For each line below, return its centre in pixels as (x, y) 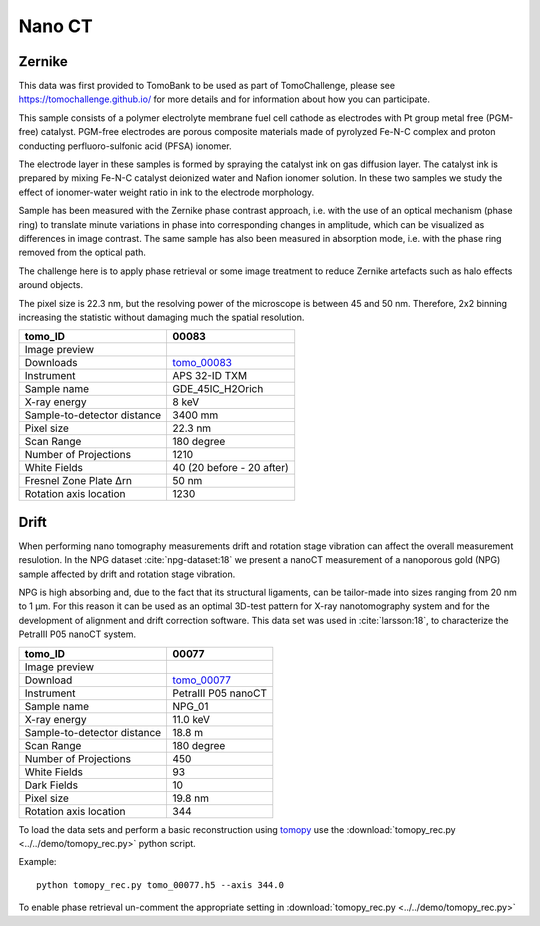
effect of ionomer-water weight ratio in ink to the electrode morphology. (166, 192)
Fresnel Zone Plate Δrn (78, 481)
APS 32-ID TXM (210, 376)
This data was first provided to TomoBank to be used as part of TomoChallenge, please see (206, 86)
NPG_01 (190, 706)
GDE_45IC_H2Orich (218, 389)
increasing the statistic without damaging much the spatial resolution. (161, 317)
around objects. (51, 285)
